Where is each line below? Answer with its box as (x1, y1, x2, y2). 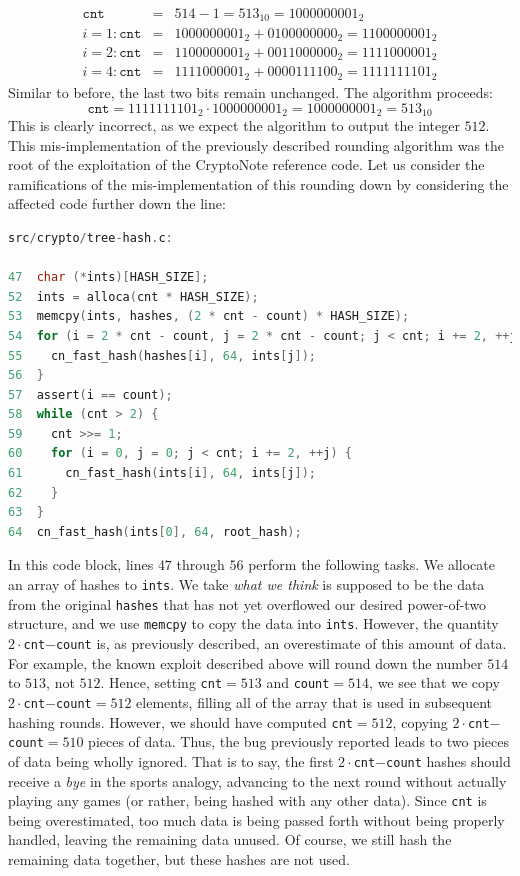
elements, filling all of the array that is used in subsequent (136, 691, 492, 712)
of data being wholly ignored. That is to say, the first (8, 750, 334, 771)
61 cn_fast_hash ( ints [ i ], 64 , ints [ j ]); (8, 466, 316, 481)
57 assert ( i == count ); (8, 387, 173, 402)
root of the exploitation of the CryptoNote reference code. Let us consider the (8, 154, 485, 175)
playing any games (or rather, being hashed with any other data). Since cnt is (8, 790, 487, 811)
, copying (392, 711, 448, 732)
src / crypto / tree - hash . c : (8, 230, 173, 245)
